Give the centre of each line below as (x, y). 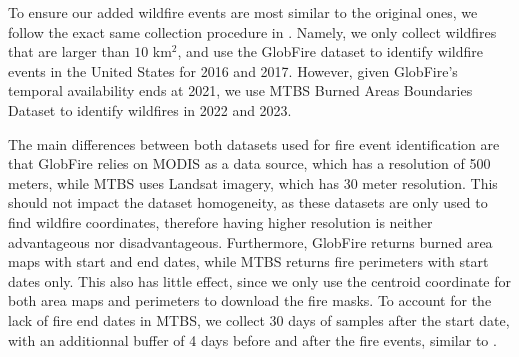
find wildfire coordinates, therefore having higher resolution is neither (220, 221)
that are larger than (69, 51)
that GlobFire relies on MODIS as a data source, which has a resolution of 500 (249, 163)
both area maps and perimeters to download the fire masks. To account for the (250, 300)
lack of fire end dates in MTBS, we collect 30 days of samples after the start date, (259, 319)
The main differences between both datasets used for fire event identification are (254, 143)
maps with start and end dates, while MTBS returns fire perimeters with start (248, 261)
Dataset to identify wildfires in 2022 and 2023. (150, 109)
